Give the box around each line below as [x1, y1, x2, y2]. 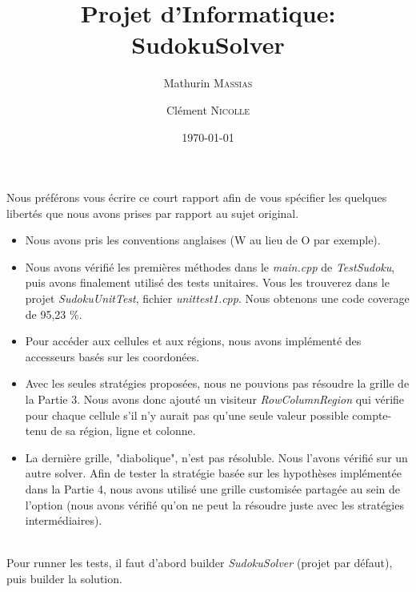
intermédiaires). [25, 512, 102, 529]
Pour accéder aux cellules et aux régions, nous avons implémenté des [25, 332, 362, 349]
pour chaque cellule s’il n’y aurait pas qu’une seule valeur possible [25, 406, 349, 423]
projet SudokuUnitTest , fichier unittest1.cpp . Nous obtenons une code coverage [25, 290, 410, 307]
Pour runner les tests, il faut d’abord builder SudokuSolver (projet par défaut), [6, 554, 393, 571]
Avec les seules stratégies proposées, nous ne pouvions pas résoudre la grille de [25, 375, 410, 392]
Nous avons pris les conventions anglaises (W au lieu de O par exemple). [25, 232, 381, 248]
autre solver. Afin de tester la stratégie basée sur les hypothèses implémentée [25, 465, 402, 481]
